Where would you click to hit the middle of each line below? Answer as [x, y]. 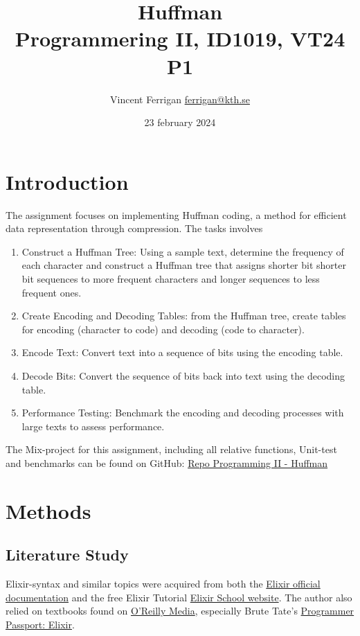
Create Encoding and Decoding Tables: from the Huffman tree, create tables [184, 316]
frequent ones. [52, 292]
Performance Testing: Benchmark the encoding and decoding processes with [183, 413]
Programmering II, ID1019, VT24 [180, 38]
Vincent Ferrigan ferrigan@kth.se [180, 99]
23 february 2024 [180, 122]
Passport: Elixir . [40, 624]
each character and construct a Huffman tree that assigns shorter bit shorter [184, 265]
